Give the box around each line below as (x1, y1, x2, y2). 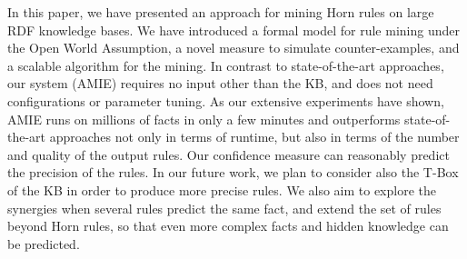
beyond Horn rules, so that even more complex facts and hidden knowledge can (7, 216, 449, 235)
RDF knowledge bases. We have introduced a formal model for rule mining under (7, 20, 460, 39)
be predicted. (7, 234, 80, 253)
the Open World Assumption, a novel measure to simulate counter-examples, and (7, 38, 460, 57)
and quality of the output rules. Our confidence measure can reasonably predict (7, 144, 450, 164)
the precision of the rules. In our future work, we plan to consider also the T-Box (7, 163, 459, 182)
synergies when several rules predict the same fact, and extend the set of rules (7, 198, 442, 217)
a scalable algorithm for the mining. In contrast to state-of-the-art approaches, (7, 55, 444, 75)
